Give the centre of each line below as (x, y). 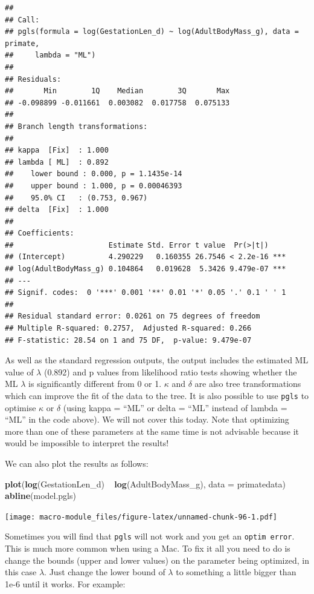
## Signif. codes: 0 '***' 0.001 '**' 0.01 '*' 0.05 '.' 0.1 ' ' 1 (146, 293)
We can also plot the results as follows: (77, 464)
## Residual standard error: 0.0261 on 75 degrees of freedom (133, 316)
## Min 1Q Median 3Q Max (117, 91)
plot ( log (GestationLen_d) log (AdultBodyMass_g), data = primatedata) (145, 483)
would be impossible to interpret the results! (87, 443)
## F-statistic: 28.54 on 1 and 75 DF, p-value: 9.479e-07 (128, 340)
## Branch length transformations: (76, 126)
